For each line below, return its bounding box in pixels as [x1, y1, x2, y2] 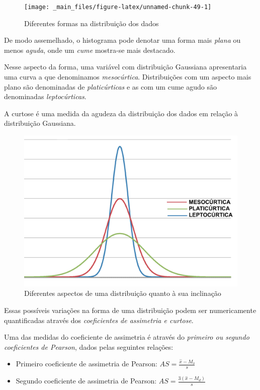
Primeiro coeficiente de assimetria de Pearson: [16, 358, 157, 369]
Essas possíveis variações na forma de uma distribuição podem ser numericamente [4, 304, 256, 315]
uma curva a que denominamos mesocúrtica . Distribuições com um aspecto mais [4, 71, 251, 82]
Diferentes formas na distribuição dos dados [24, 18, 159, 28]
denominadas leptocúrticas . [4, 91, 86, 102]
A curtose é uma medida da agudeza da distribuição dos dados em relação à [4, 108, 238, 118]
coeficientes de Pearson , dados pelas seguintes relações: [4, 341, 174, 352]
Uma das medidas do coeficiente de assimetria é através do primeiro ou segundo [4, 332, 249, 342]
